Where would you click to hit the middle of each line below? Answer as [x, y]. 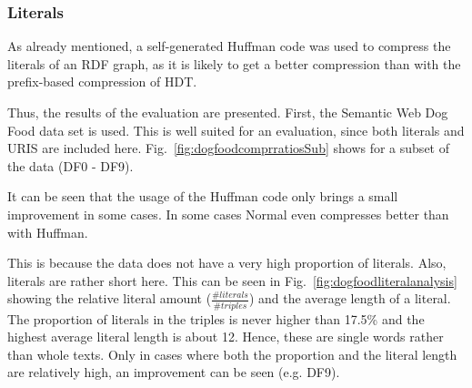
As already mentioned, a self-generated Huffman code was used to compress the [229, 46]
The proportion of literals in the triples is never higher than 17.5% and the [216, 318]
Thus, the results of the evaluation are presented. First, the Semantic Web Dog [228, 112]
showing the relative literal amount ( [110, 298]
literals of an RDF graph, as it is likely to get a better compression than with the [234, 63]
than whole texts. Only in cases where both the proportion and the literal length [232, 354]
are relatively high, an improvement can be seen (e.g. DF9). [174, 372]
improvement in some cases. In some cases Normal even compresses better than [228, 214]
